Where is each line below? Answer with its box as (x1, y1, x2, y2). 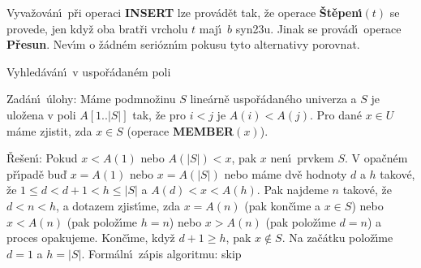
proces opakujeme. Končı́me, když (6, 229, 175, 246)
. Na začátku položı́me (281, 229, 393, 246)
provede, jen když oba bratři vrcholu (6, 19, 188, 37)
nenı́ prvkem (270, 149, 334, 166)
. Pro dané (310, 106, 363, 123)
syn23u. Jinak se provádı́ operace (235, 19, 402, 37)
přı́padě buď (6, 165, 67, 182)
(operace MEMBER (127, 122, 234, 139)
